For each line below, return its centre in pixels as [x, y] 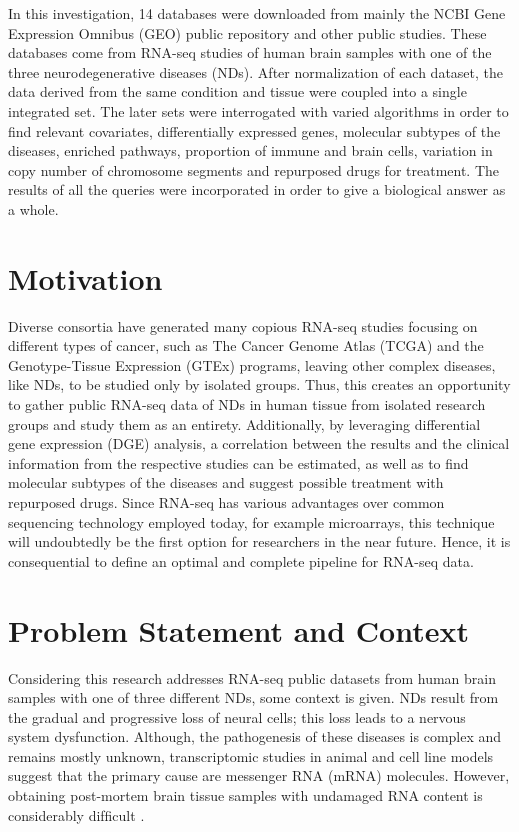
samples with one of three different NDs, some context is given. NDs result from [253, 697]
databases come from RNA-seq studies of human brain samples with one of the [250, 52]
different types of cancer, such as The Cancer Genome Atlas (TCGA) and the [246, 345]
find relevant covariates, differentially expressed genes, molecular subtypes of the [254, 130]
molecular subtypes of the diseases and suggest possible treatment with [226, 482]
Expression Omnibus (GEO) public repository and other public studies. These [247, 32]
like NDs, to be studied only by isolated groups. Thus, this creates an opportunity [259, 384]
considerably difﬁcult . [76, 814]
